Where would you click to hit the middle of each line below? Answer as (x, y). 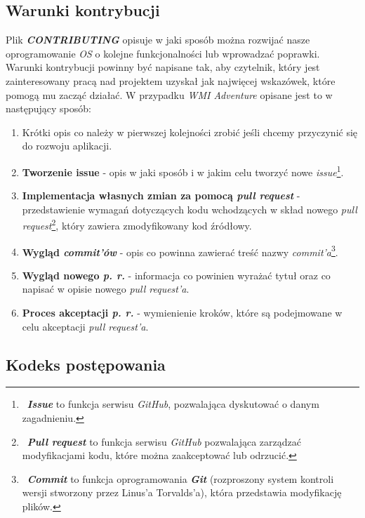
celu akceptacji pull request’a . (85, 326)
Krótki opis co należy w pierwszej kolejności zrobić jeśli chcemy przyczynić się (190, 132)
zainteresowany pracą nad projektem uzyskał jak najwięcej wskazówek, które (171, 80)
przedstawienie (53, 209)
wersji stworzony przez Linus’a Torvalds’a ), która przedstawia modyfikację (182, 492)
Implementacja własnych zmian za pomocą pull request (158, 195)
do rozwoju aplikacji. (67, 146)
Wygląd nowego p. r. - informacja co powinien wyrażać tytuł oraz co (176, 275)
